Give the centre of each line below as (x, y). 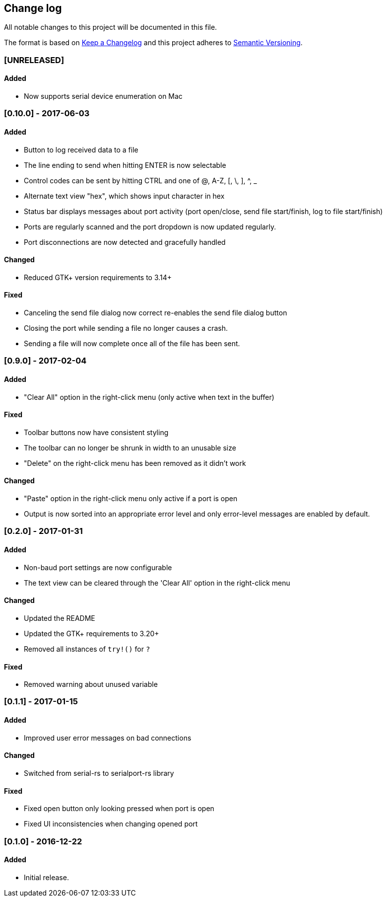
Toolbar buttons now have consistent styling (96, 432)
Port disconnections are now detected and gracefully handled (125, 242)
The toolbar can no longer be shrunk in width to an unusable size (130, 448)
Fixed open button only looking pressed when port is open (119, 809)
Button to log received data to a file (81, 150)
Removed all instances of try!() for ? (87, 649)
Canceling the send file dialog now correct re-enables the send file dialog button (156, 313)
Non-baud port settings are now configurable (98, 567)
